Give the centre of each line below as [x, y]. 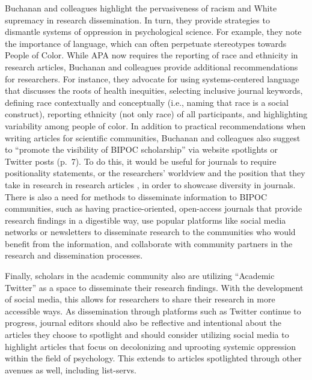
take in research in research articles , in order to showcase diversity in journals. [150, 184]
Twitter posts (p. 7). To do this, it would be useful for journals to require [141, 161]
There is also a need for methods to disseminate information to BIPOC [136, 196]
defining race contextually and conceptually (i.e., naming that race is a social [147, 102]
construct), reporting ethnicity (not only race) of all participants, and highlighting [156, 114]
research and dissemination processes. [74, 255]
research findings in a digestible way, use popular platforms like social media [145, 220]
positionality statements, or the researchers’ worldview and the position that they [155, 173]
